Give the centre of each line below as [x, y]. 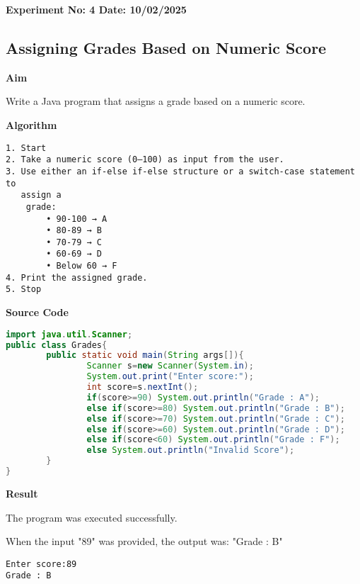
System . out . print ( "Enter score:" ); [170, 377]
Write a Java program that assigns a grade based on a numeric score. [156, 101]
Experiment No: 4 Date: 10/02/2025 [96, 9]
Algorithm [31, 124]
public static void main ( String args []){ [145, 355]
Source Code [37, 312]
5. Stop [24, 290]
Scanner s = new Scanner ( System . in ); [170, 366]
